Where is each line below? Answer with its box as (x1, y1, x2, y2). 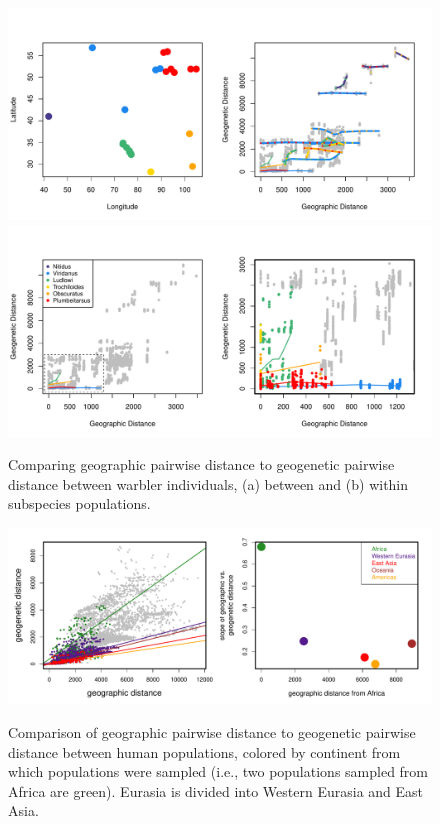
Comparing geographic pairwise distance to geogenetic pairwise (8, 454, 395, 475)
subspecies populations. (8, 493, 151, 514)
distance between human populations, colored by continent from (8, 741, 401, 762)
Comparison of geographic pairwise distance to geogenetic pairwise (8, 721, 416, 742)
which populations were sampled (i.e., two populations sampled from (8, 761, 429, 782)
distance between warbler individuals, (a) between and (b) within (8, 473, 409, 494)
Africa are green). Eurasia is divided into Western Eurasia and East (8, 780, 424, 801)
